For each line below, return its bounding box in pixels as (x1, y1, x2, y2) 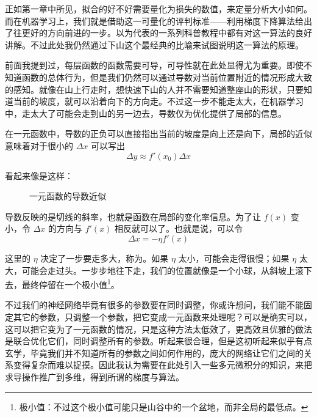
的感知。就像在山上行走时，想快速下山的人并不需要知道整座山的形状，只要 (5, 83, 304, 95)
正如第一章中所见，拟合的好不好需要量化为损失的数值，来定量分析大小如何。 (5, 2, 312, 15)
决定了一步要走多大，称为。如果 (40, 251, 169, 264)
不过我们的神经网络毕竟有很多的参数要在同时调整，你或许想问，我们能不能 (5, 298, 304, 311)
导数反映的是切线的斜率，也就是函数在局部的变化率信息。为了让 (5, 210, 261, 223)
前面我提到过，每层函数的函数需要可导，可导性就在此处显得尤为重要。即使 (5, 59, 304, 72)
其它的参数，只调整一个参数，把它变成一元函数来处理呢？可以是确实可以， (13, 310, 312, 323)
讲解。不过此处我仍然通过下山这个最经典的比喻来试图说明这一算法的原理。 (5, 38, 304, 51)
